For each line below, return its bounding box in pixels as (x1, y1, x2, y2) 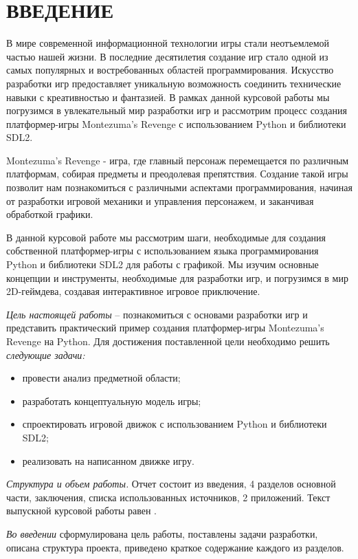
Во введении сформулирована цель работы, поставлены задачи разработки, (6, 526, 318, 540)
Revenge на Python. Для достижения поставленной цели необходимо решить (6, 334, 330, 348)
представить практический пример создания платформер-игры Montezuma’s (6, 320, 324, 335)
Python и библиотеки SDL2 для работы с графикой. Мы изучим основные (6, 257, 319, 272)
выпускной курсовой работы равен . (6, 503, 157, 518)
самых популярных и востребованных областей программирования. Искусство (6, 63, 334, 77)
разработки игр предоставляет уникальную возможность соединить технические (6, 76, 342, 90)
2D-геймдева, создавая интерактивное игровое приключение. (6, 284, 260, 298)
